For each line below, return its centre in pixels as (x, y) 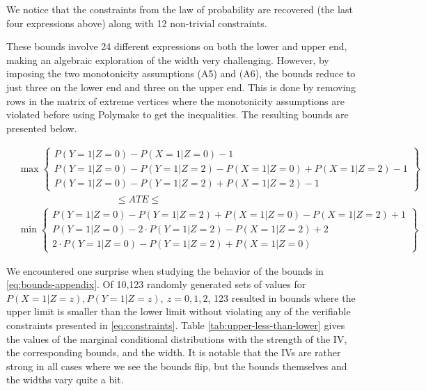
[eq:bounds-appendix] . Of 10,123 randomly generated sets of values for (156, 284)
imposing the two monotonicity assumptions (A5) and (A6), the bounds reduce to (181, 73)
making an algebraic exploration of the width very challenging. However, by (168, 59)
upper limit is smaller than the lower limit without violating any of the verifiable (179, 311)
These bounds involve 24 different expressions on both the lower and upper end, (177, 46)
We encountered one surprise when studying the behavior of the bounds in (165, 270)
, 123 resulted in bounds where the (282, 297)
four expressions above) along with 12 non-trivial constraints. (137, 23)
